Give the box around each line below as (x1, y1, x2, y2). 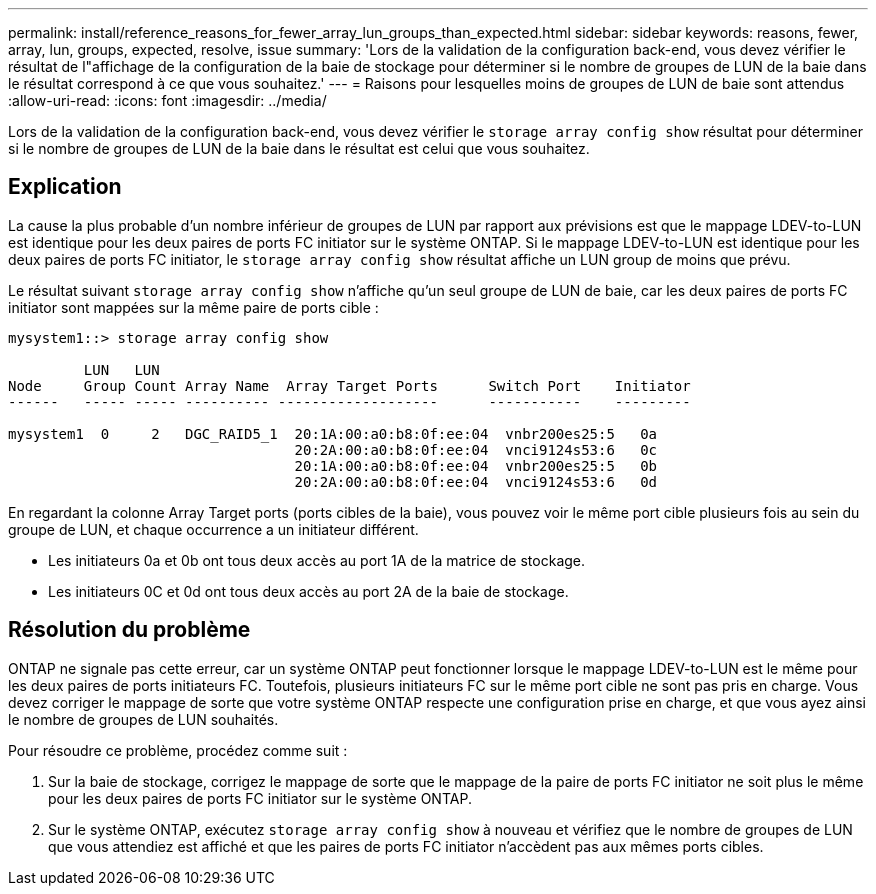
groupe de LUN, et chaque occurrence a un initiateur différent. (8, 520, 419, 538)
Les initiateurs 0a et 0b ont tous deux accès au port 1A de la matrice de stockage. (48, 551, 586, 569)
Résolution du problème (8, 617, 251, 643)
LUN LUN (83, 361, 160, 378)
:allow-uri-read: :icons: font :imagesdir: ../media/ (8, 92, 327, 109)
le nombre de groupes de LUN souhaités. (8, 710, 279, 728)
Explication (8, 174, 122, 200)
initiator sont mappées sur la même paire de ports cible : (8, 298, 379, 316)
